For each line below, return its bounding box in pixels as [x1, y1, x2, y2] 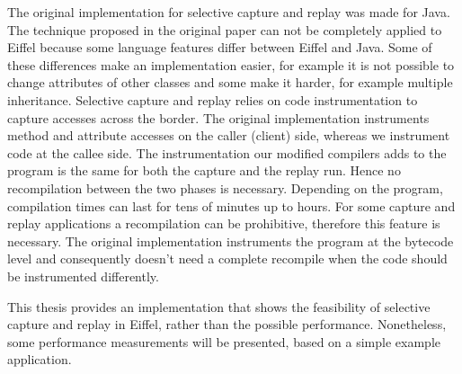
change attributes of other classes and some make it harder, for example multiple [7, 73, 453, 92]
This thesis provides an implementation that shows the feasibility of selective [7, 297, 431, 316]
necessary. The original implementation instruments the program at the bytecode [7, 231, 454, 250]
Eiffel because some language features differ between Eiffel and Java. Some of [7, 38, 432, 57]
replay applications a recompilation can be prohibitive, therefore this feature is [7, 214, 440, 233]
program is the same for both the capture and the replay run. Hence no [7, 161, 401, 180]
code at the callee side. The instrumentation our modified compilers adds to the [7, 143, 447, 162]
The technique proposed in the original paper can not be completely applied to [7, 20, 442, 39]
